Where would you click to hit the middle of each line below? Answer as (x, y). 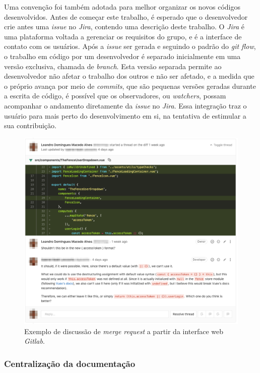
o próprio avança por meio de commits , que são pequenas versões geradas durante (130, 86)
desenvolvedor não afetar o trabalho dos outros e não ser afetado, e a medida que (129, 76)
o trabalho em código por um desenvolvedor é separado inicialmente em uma (122, 56)
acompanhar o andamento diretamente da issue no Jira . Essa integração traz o (125, 105)
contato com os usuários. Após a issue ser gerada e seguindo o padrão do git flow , (130, 46)
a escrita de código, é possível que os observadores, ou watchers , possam (115, 96)
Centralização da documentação (70, 363)
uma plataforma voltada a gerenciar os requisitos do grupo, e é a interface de (123, 36)
